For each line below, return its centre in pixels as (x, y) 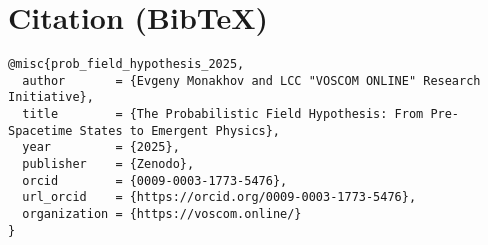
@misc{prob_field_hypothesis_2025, (126, 64)
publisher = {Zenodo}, (108, 164)
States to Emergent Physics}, (180, 130)
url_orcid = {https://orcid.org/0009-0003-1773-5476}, (219, 197)
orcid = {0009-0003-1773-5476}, (155, 180)
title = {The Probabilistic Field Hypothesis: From (223, 114)
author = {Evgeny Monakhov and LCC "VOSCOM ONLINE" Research (251, 80)
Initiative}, (51, 97)
